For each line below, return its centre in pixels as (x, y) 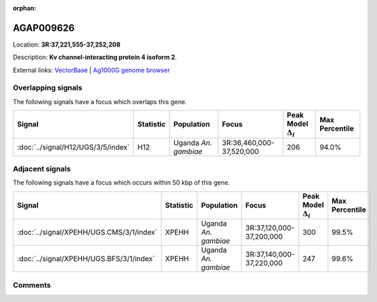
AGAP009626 (44, 28)
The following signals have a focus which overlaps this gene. (100, 101)
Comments (32, 285)
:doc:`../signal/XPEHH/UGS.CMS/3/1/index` (87, 233)
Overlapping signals (48, 88)
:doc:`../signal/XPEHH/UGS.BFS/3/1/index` (86, 259)
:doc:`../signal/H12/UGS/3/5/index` (73, 147)
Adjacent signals (42, 169)
